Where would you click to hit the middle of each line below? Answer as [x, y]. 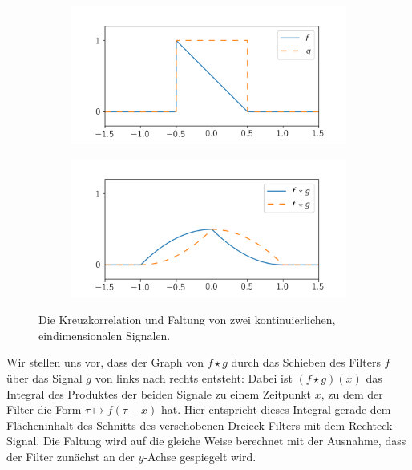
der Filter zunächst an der [71, 456]
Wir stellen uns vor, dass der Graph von [105, 362]
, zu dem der [352, 393]
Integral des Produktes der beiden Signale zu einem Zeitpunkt [159, 393]
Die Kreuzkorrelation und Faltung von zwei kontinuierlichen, [187, 320]
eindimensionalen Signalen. [105, 335]
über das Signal [44, 377]
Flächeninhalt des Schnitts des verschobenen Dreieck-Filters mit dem [176, 425]
